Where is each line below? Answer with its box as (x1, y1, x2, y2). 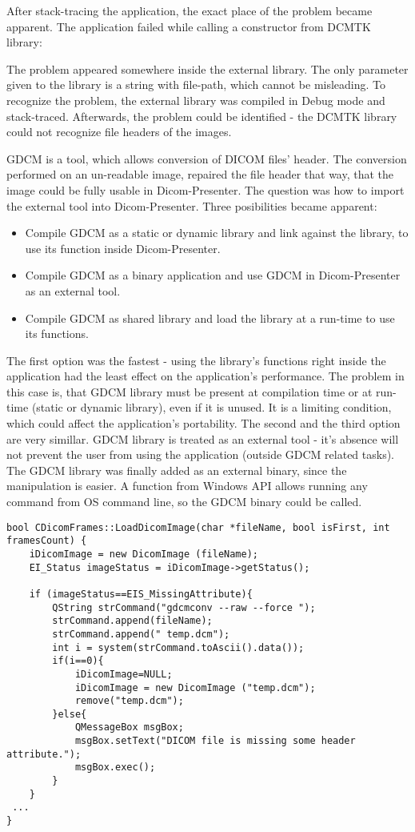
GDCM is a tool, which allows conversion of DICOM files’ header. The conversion (6, 150, 407, 167)
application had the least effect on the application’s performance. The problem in (6, 368, 405, 384)
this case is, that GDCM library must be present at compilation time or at (6, 383, 373, 400)
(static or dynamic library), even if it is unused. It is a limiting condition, (31, 399, 392, 416)
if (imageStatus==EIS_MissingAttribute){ (29, 588, 253, 600)
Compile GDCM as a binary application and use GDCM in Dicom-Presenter (25, 267, 401, 283)
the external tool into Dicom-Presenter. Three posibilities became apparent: (6, 197, 377, 214)
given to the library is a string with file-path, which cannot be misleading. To (6, 76, 386, 93)
